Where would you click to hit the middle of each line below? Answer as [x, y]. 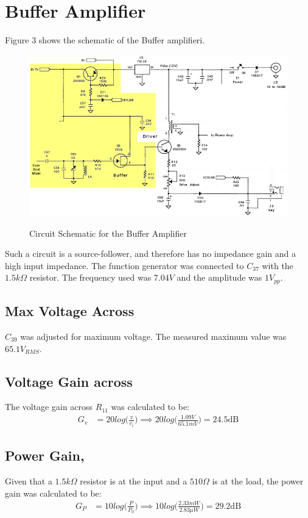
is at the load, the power [258, 481]
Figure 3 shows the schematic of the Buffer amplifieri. [105, 40]
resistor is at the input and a [134, 481]
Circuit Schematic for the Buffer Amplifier [108, 233]
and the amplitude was [219, 277]
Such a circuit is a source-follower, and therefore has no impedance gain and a [150, 254]
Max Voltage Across [70, 311]
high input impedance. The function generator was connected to [124, 265]
